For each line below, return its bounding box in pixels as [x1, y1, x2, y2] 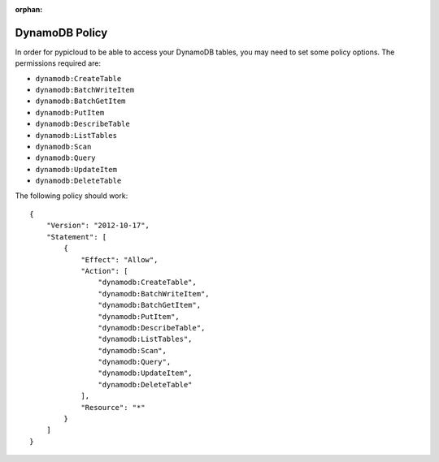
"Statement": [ [46, 232, 107, 241]
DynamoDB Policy [15, 25, 108, 40]
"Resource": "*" [80, 403, 146, 412]
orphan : [15, 5, 43, 14]
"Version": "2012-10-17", [46, 221, 150, 231]
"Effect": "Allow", [80, 255, 159, 264]
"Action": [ [80, 266, 128, 275]
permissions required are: [15, 58, 102, 68]
